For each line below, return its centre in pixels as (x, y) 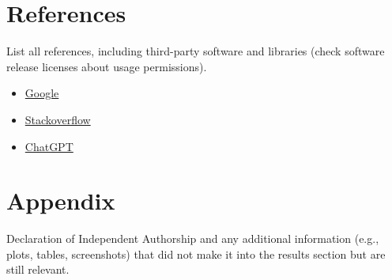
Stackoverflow (58, 119)
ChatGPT (49, 146)
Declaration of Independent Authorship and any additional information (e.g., (193, 238)
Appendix (61, 201)
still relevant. (38, 269)
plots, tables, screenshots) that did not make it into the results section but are (196, 254)
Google (42, 93)
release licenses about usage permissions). (107, 66)
